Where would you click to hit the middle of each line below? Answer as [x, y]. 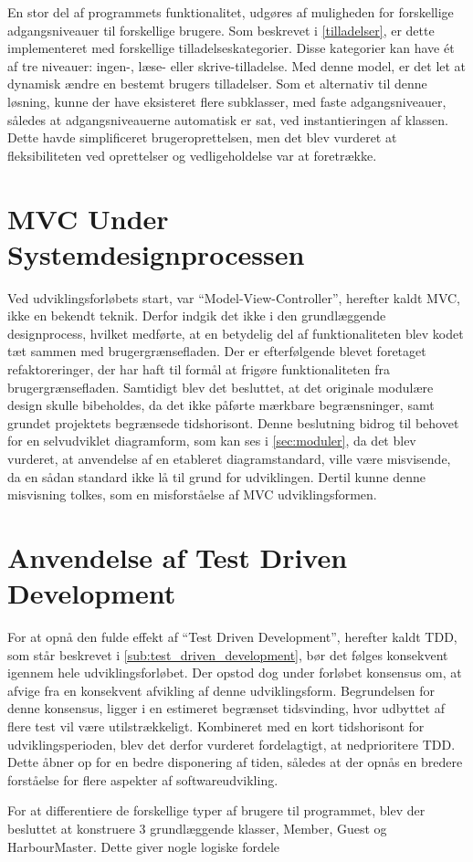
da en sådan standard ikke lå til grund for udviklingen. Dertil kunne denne [216, 476]
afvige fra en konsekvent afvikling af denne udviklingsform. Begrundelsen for [221, 690]
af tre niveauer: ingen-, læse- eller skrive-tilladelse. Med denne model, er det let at [237, 65]
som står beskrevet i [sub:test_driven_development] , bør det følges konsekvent [228, 654]
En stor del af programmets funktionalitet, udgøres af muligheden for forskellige [231, 12]
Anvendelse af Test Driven [178, 557]
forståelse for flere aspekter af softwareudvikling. [143, 779]
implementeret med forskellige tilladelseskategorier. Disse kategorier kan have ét [231, 48]
